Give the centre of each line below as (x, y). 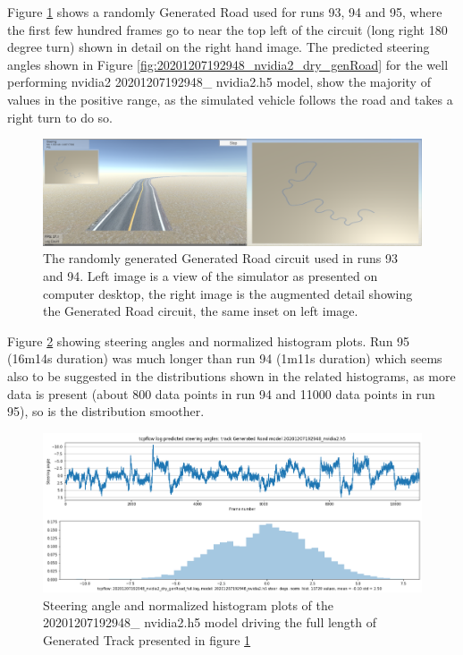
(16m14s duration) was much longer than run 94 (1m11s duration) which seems (225, 358)
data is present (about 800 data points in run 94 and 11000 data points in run (221, 393)
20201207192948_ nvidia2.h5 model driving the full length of (210, 622)
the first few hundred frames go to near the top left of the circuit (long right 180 (227, 29)
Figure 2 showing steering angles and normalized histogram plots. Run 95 (209, 340)
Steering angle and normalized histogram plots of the (189, 604)
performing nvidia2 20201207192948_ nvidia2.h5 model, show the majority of (219, 82)
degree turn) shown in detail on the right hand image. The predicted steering (219, 47)
